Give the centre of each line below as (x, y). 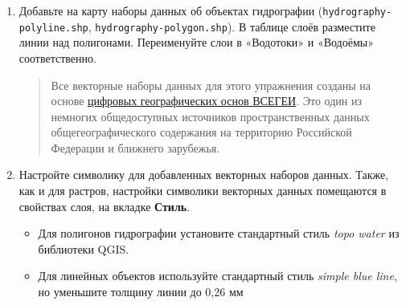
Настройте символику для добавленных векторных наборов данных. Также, (204, 175)
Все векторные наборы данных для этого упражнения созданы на (211, 85)
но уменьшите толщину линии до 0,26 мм (141, 292)
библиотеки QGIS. (84, 248)
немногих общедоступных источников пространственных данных (210, 116)
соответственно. (57, 57)
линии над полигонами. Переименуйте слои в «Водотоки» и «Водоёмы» (196, 42)
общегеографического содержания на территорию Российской (201, 132)
